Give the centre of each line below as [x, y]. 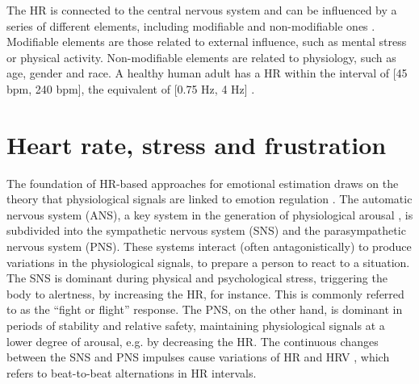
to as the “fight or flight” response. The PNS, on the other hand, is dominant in [205, 309]
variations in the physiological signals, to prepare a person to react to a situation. [208, 262]
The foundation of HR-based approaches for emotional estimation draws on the [203, 183]
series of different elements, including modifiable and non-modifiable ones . [191, 25]
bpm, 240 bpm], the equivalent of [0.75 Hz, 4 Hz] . [131, 88]
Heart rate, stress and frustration [197, 144]
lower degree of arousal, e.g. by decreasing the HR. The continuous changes [193, 341]
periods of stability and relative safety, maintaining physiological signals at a [196, 326]
